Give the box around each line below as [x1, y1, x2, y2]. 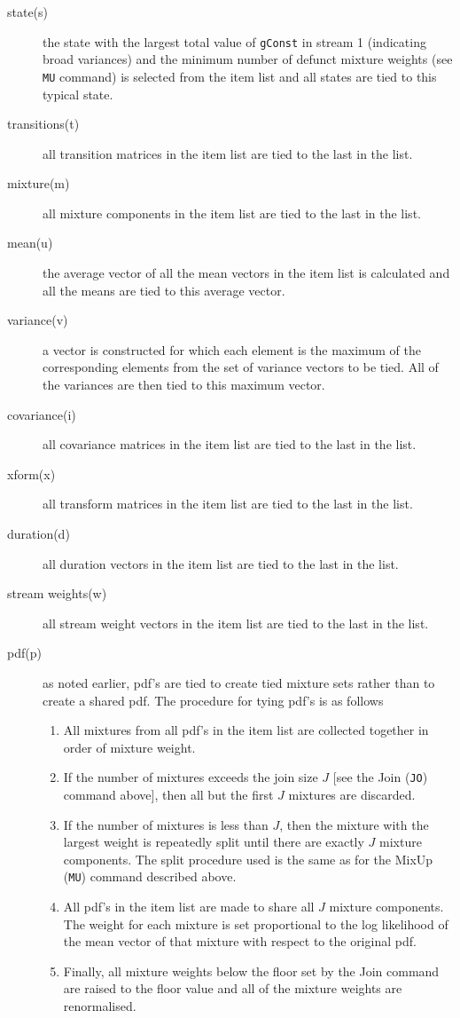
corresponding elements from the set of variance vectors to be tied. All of [43, 358, 439, 376]
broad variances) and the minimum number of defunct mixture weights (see [43, 50, 453, 68]
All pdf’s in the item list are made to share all [63, 897, 315, 916]
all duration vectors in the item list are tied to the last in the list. [43, 554, 399, 572]
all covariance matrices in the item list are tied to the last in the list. [43, 435, 417, 454]
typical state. [43, 84, 113, 103]
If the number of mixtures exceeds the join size [63, 768, 318, 786]
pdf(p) [7, 643, 42, 662]
